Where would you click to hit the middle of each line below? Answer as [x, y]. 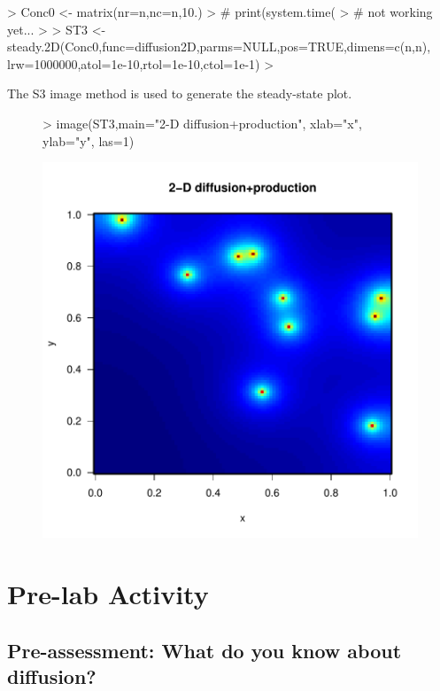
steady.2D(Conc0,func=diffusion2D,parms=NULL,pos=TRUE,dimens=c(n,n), [219, 47]
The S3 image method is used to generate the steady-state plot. [180, 93]
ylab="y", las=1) [89, 140]
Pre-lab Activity [108, 593]
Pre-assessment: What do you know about [205, 650]
